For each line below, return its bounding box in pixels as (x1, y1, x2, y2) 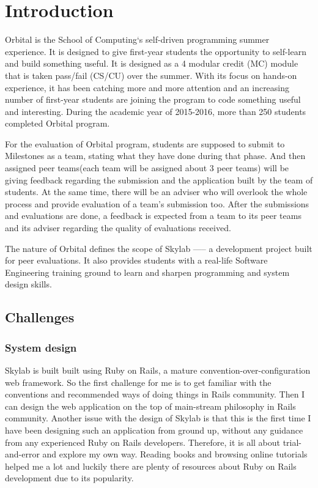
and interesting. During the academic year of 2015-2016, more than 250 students (5, 105, 306, 117)
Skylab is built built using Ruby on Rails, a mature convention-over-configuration (5, 364, 311, 376)
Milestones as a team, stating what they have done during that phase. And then (5, 149, 306, 162)
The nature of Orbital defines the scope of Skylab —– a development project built (5, 242, 312, 254)
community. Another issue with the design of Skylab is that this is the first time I (5, 412, 311, 424)
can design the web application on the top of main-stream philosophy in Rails (5, 399, 296, 412)
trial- (283, 435, 302, 448)
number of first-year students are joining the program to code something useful (5, 93, 301, 106)
